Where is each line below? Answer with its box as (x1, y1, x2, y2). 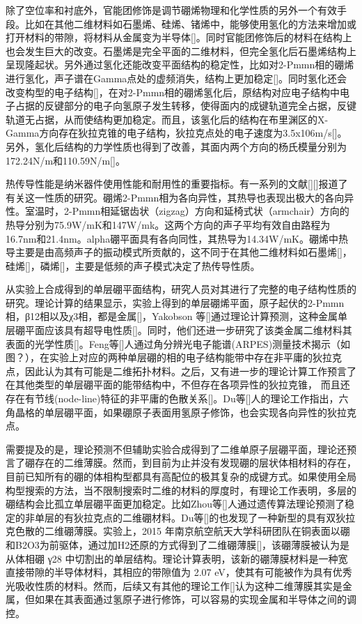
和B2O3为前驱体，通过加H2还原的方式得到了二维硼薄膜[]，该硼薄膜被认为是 (6, 537, 350, 551)
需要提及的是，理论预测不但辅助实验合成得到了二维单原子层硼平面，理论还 (6, 441, 347, 456)
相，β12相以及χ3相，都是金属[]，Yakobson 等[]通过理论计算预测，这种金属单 (6, 309, 347, 324)
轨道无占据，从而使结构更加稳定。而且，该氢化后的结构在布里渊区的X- (6, 112, 329, 126)
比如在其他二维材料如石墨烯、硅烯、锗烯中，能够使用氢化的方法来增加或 (24, 16, 356, 31)
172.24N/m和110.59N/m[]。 (6, 153, 125, 167)
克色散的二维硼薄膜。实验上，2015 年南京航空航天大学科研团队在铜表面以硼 (6, 524, 350, 538)
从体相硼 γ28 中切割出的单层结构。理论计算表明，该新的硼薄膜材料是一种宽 (6, 551, 348, 565)
